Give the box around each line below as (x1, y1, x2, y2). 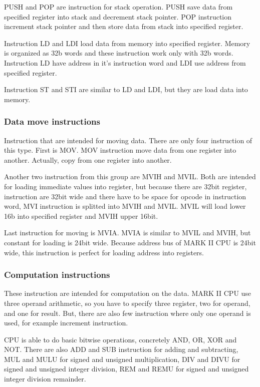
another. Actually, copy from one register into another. (4, 154, 172, 165)
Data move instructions (4, 115, 100, 128)
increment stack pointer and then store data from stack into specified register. (4, 21, 243, 32)
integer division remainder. (4, 373, 86, 384)
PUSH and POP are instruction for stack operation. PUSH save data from (4, 2, 233, 12)
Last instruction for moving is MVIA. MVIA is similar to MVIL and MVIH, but (4, 227, 251, 238)
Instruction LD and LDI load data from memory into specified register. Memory (4, 38, 250, 48)
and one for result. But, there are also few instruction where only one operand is (4, 307, 251, 318)
